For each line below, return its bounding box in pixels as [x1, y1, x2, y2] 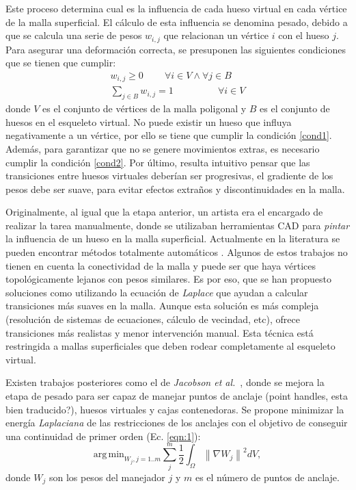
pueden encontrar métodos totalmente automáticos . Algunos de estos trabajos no [5, 245, 348, 259]
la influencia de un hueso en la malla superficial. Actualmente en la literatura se [5, 231, 340, 246]
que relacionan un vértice [163, 28, 269, 42]
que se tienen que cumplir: [5, 55, 116, 70]
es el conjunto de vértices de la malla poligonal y [42, 101, 247, 116]
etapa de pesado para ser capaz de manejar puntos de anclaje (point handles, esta [5, 389, 348, 403]
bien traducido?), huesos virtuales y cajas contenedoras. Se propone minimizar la [5, 402, 344, 416]
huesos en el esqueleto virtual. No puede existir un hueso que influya [5, 114, 292, 129]
